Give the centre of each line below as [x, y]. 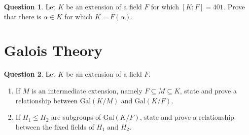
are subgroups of [76, 117]
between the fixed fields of [55, 126]
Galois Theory [53, 50]
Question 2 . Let [30, 74]
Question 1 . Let [30, 6]
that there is [23, 16]
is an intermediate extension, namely [87, 90]
